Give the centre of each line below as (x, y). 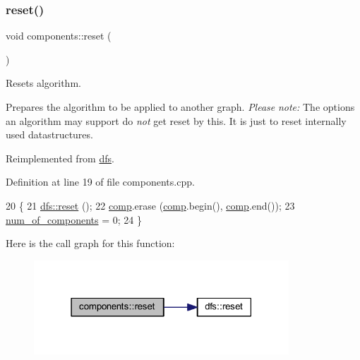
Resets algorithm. (43, 83)
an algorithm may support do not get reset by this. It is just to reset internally (176, 120)
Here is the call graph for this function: (90, 243)
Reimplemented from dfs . (60, 158)
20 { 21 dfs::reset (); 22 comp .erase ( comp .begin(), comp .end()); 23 (150, 205)
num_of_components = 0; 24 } (74, 219)
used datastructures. (49, 134)
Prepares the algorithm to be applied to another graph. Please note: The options (180, 107)
